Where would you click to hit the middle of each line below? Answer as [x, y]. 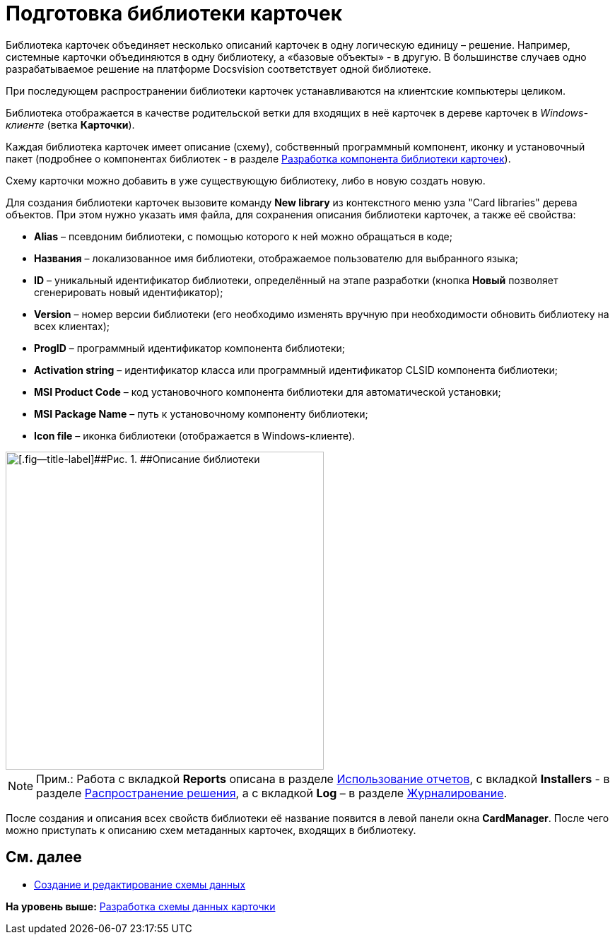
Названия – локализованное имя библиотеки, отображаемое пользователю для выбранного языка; [276, 258]
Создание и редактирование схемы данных [140, 884]
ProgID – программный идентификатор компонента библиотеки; [190, 348]
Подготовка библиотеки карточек [174, 13]
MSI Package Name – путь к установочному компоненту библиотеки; [201, 413]
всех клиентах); [72, 326]
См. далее [44, 857]
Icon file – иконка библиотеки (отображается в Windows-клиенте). [195, 435]
